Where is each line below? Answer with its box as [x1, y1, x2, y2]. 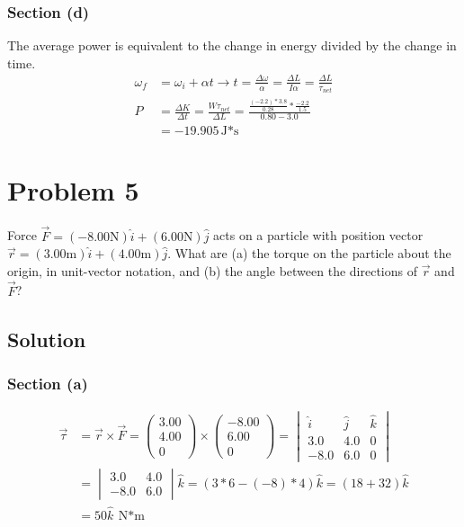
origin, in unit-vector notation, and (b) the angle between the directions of [7, 261, 418, 280]
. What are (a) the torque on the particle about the [167, 244, 451, 263]
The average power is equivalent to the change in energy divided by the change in [7, 36, 457, 55]
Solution [7, 325, 86, 353]
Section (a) [7, 371, 88, 394]
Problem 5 [7, 172, 139, 209]
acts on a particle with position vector [213, 226, 424, 245]
